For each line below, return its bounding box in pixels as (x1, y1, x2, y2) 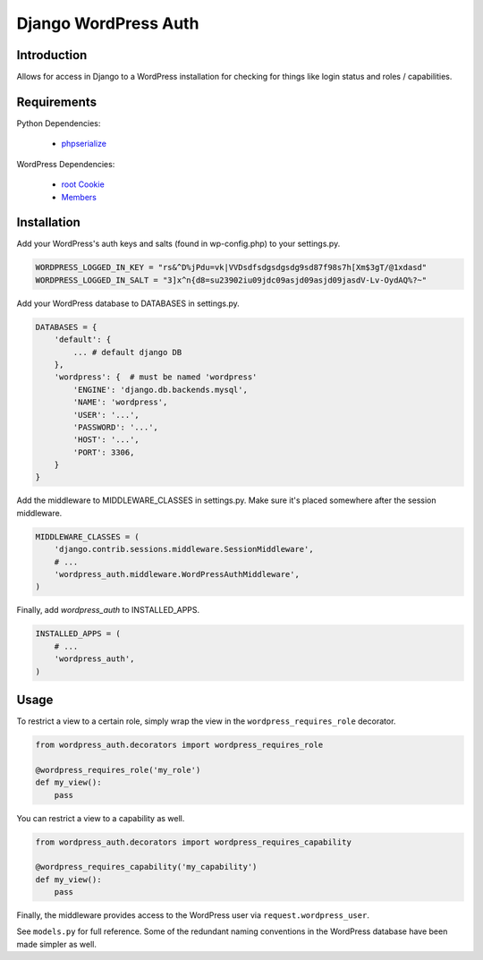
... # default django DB (72, 347, 182, 357)
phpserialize (61, 139, 107, 149)
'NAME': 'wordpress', (72, 397, 168, 407)
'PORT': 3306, (72, 447, 135, 457)
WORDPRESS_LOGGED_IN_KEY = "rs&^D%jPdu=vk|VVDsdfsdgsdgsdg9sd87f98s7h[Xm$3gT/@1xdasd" (35, 262, 428, 273)
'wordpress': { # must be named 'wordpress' (54, 372, 258, 382)
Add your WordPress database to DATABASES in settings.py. (16, 298, 241, 309)
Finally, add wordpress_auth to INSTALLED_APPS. (16, 605, 200, 616)
